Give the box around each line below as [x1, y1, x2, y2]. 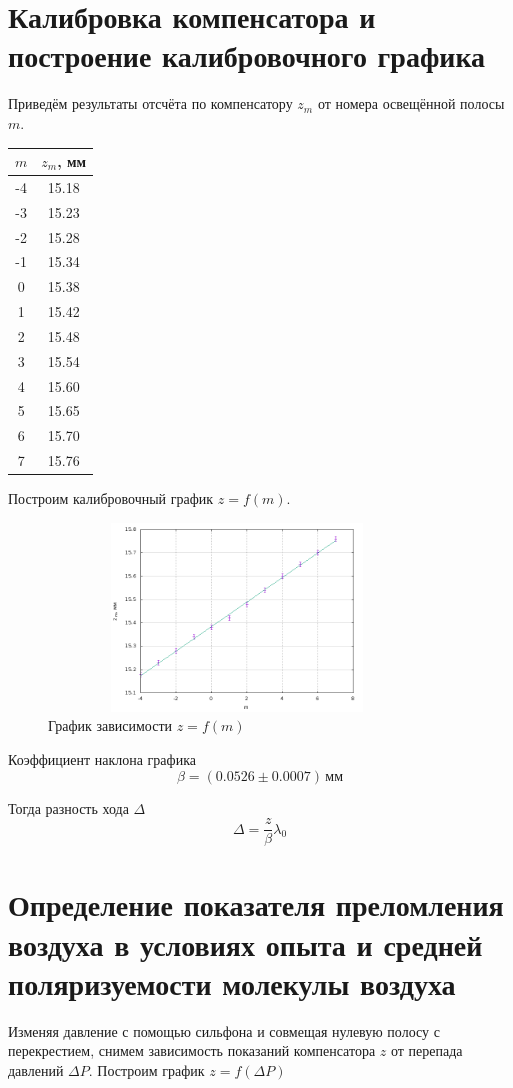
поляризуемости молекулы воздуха [8, 962, 456, 1003]
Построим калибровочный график [8, 488, 214, 509]
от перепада [390, 1040, 463, 1061]
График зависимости [48, 715, 173, 736]
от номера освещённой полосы [317, 93, 505, 114]
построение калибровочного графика [8, 35, 486, 76]
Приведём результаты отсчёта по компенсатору [8, 93, 293, 114]
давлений [8, 1059, 64, 1080]
